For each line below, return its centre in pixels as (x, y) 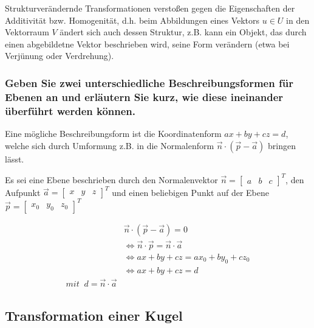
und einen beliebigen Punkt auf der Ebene (190, 192)
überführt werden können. (70, 110)
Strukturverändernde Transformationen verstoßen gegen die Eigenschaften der (150, 8)
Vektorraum (27, 32)
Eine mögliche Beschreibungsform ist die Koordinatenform (113, 134)
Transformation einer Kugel (94, 315)
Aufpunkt (23, 192)
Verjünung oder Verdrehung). (60, 56)
